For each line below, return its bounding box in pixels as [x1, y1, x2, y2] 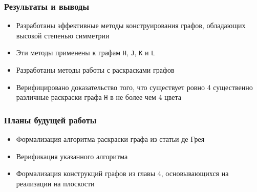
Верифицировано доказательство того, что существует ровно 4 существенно [16, 81, 253, 92]
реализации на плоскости [16, 178, 95, 188]
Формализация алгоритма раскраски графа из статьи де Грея [16, 134, 205, 144]
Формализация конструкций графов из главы [16, 168, 156, 179]
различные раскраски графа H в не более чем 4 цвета [16, 92, 182, 102]
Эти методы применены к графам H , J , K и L [16, 47, 155, 58]
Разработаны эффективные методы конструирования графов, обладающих [16, 20, 246, 31]
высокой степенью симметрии [16, 30, 110, 40]
